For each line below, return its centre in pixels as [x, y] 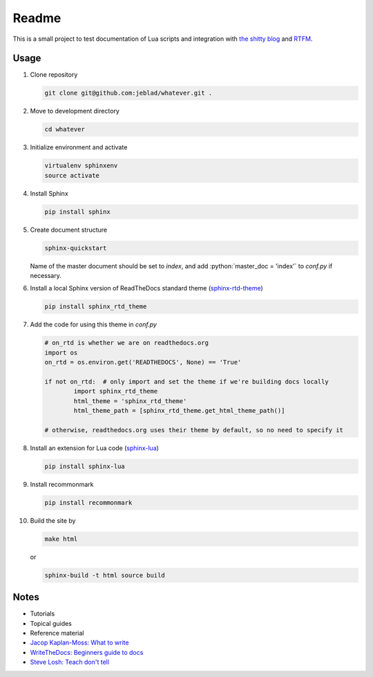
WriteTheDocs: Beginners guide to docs [87, 652]
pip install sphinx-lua [85, 466]
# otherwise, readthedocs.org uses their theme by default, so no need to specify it [194, 430]
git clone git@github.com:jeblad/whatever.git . [128, 93]
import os [61, 352]
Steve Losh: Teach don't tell [70, 662]
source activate [72, 175]
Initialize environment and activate [79, 147]
